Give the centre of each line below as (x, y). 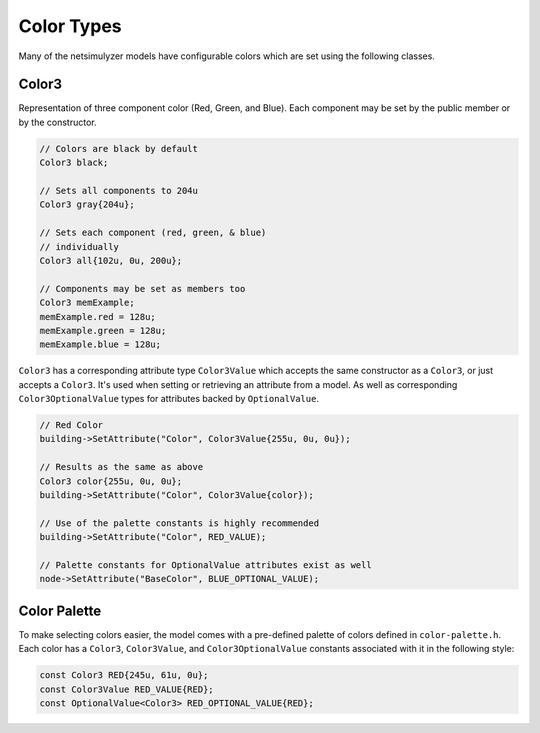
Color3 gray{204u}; (87, 204)
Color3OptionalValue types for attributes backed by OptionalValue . (169, 399)
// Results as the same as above (121, 467)
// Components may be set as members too (142, 288)
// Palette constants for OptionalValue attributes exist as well (205, 564)
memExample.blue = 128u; (100, 344)
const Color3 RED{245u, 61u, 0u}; (124, 675)
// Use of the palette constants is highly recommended (179, 523)
